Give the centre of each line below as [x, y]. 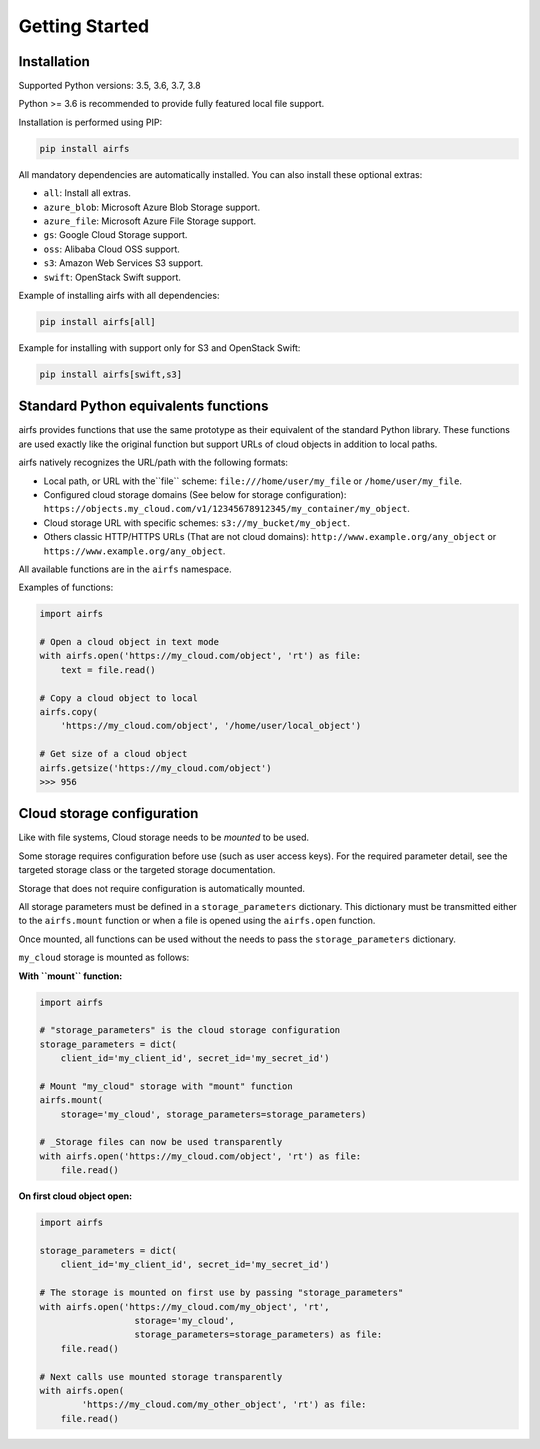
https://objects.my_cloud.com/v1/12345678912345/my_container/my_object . [226, 509]
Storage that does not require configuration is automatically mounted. [161, 888]
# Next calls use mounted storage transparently [161, 1376]
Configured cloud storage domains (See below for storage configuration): [195, 494]
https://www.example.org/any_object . [134, 551]
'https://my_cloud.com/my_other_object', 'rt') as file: [224, 1404]
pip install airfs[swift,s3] [111, 374]
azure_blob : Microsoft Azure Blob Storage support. [151, 207]
